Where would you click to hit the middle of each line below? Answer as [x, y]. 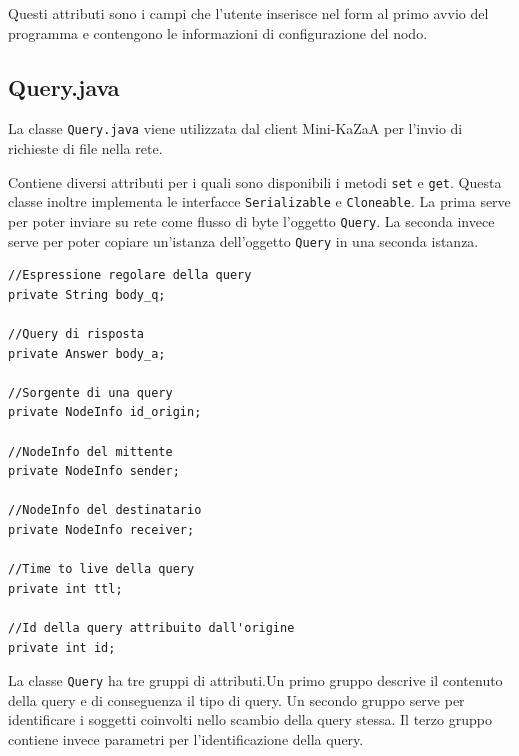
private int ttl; [65, 588]
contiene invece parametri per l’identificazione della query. [186, 738]
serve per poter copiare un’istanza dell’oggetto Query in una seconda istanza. [243, 240]
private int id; [62, 647]
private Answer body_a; [87, 353]
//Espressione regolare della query [130, 275]
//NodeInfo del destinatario [105, 510]
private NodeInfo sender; [94, 471]
